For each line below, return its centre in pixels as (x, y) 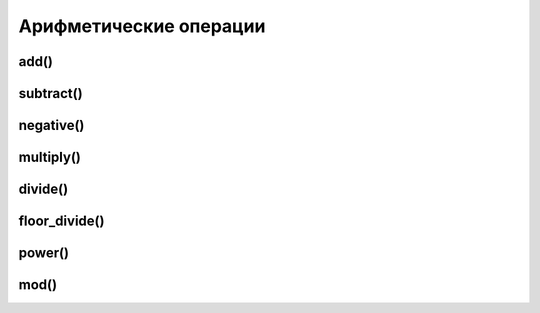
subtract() (51, 93)
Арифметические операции (142, 26)
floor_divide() (61, 221)
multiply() (50, 157)
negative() (51, 125)
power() (44, 253)
